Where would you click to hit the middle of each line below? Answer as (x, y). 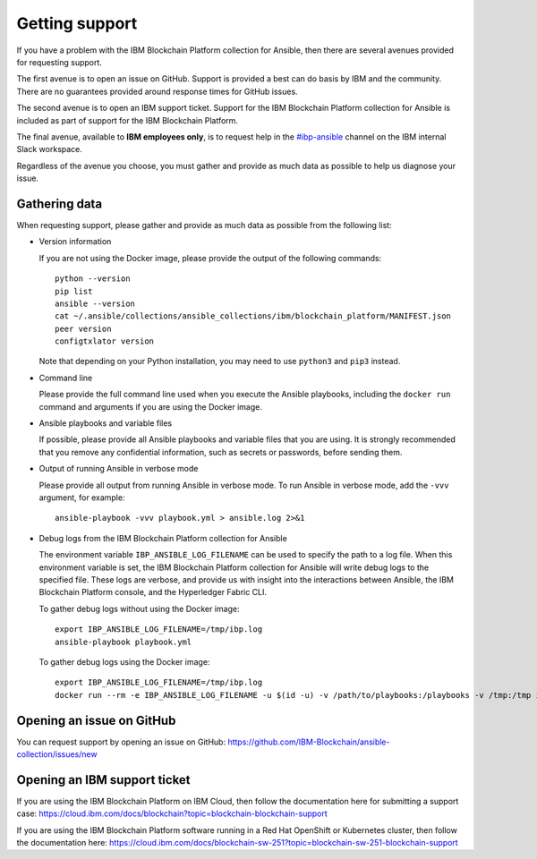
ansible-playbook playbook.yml (124, 642)
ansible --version (95, 303)
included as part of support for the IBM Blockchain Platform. (128, 120)
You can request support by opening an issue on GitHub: (121, 742)
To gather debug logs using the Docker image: (124, 661)
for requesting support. (60, 62)
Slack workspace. (49, 149)
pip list (74, 291)
